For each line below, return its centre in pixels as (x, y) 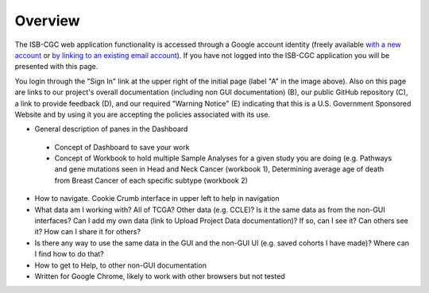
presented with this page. (56, 67)
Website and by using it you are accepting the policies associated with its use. (142, 114)
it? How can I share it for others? (88, 232)
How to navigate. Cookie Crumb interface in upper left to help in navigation (157, 199)
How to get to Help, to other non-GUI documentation (120, 265)
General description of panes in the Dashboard (111, 129)
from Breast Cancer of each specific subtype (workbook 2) (151, 180)
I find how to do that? (70, 254)
